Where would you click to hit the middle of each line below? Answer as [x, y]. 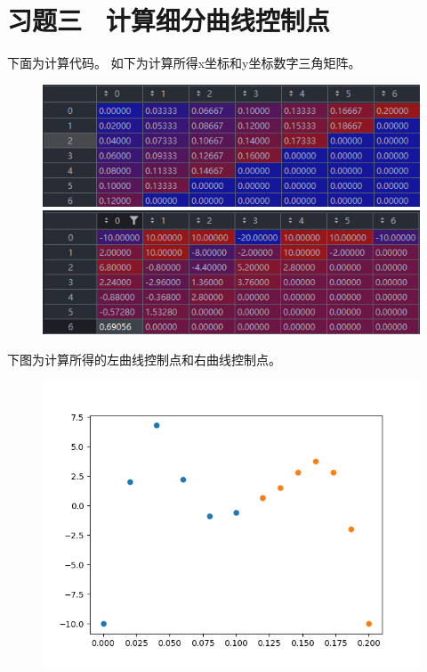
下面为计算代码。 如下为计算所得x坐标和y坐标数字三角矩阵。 [184, 63]
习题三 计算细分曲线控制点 [169, 20]
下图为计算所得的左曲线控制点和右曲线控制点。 [144, 359]
